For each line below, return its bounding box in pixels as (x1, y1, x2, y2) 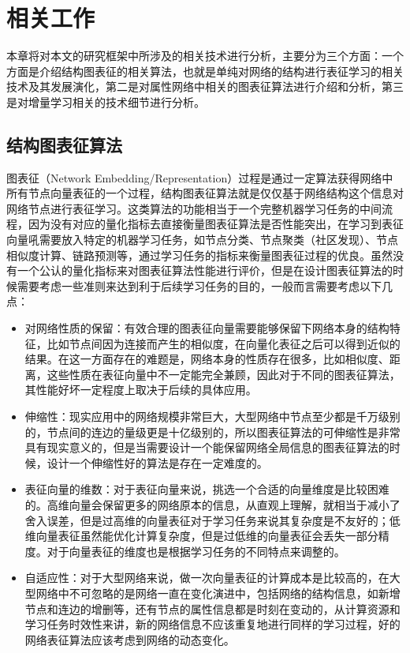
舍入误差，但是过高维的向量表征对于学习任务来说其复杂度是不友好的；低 (24, 512, 401, 528)
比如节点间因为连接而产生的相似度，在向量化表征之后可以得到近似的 (47, 335, 401, 351)
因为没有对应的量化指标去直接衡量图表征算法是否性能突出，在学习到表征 (28, 216, 404, 232)
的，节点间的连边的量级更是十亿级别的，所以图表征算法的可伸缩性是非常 (24, 423, 401, 440)
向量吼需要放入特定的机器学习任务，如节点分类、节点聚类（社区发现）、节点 (6, 231, 398, 248)
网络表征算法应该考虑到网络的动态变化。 (24, 631, 235, 647)
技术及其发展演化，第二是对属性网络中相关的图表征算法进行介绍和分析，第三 (6, 78, 404, 95)
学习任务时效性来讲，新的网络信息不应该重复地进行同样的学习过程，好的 (24, 616, 401, 632)
